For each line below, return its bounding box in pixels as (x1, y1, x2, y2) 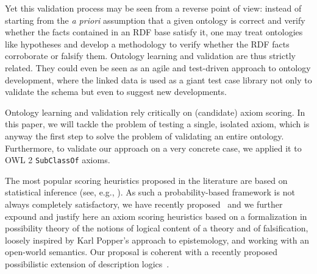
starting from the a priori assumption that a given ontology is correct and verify (5, 13, 305, 26)
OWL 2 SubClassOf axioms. (5, 153, 110, 166)
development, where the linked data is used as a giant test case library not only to (5, 73, 312, 86)
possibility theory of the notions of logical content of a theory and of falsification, (5, 222, 308, 234)
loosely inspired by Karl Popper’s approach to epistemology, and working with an (5, 233, 309, 246)
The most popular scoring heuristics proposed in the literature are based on (5, 174, 288, 186)
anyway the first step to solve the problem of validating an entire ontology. (5, 129, 284, 142)
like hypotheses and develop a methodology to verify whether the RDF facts (5, 37, 290, 50)
